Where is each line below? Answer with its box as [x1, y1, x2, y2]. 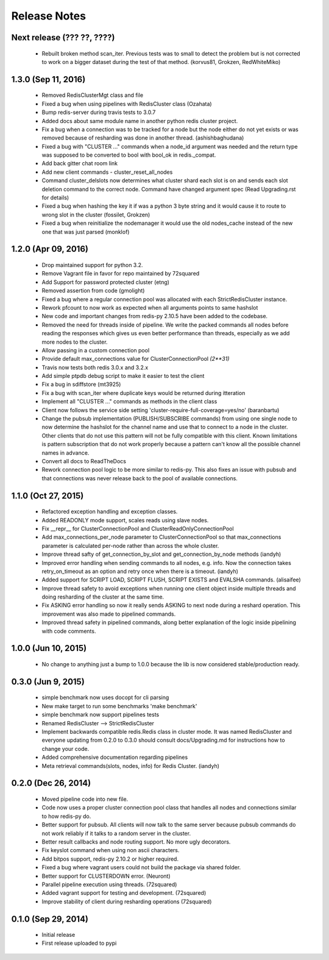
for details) [41, 194, 69, 201]
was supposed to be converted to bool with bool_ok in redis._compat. [41, 151, 216, 158]
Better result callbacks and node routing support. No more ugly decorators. [41, 838, 231, 845]
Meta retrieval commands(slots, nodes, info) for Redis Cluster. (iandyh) [41, 762, 219, 769]
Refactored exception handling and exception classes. [41, 508, 178, 515]
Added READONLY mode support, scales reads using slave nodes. [41, 516, 209, 524]
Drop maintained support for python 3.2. [41, 261, 143, 269]
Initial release [41, 931, 76, 939]
